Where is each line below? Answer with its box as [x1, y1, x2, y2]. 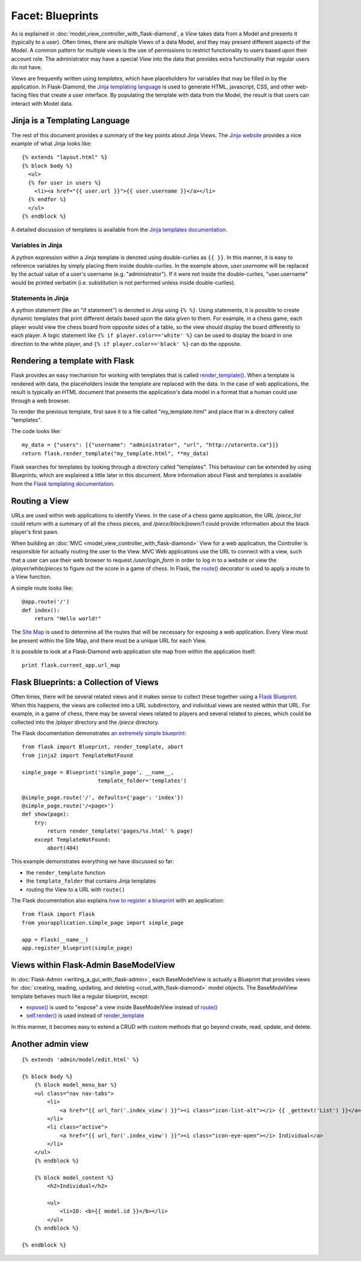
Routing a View [11, 496, 69, 506]
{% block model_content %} [34, 1174, 114, 1181]
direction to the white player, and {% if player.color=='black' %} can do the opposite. [11, 340, 242, 347]
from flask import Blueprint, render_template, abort [22, 744, 184, 750]
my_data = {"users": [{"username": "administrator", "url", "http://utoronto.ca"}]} [22, 442, 279, 448]
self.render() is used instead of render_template [26, 1012, 144, 1019]
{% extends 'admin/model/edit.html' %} [22, 1056, 140, 1063]
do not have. [11, 64, 42, 71]
